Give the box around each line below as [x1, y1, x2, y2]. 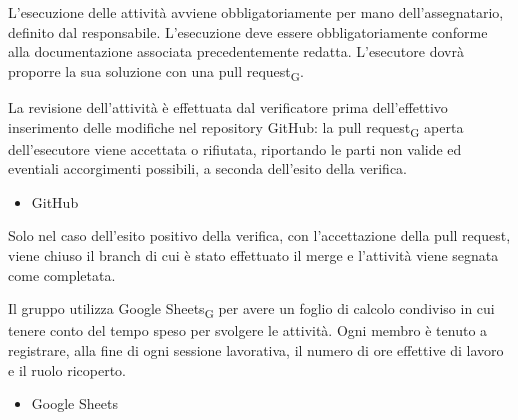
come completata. [8, 264, 116, 285]
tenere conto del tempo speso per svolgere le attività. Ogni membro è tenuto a [8, 320, 488, 341]
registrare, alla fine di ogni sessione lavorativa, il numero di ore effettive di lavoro [8, 339, 504, 360]
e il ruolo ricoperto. [8, 359, 126, 380]
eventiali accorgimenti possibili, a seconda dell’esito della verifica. [8, 158, 407, 179]
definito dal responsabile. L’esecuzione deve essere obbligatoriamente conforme [8, 21, 488, 42]
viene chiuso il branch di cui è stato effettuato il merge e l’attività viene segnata [8, 245, 499, 265]
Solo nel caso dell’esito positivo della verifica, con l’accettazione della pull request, [8, 225, 511, 246]
